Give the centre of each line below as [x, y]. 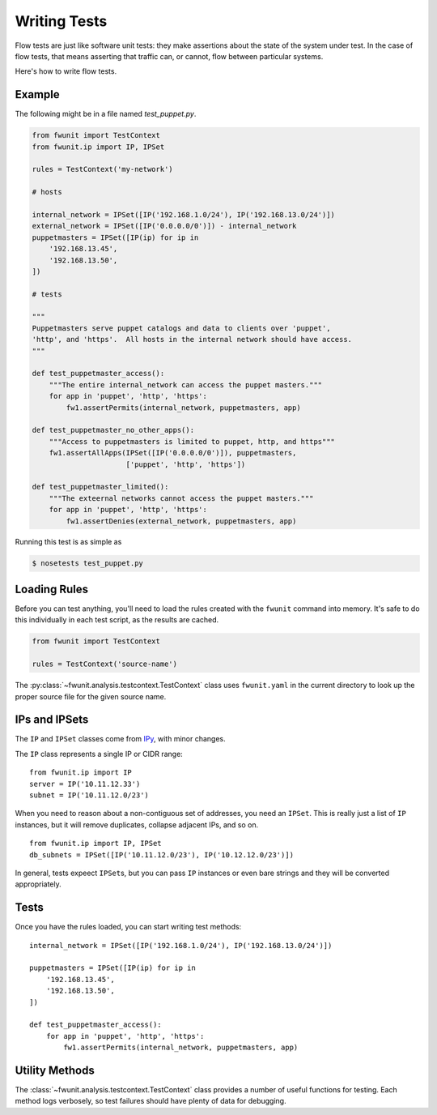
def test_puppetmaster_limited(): [100, 487]
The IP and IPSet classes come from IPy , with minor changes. [120, 739]
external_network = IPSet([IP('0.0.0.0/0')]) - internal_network [164, 226]
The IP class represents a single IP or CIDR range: [99, 754]
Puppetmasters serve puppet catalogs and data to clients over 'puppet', [181, 328]
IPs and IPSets [52, 720]
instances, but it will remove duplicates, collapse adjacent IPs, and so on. [137, 825]
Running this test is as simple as [68, 542]
